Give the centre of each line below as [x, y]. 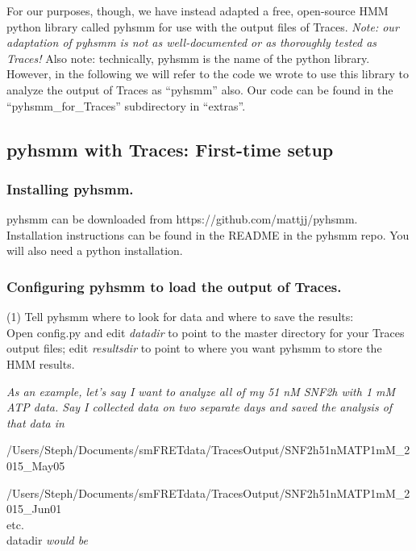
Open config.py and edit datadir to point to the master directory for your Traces [206, 332]
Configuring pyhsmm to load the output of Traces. [174, 286]
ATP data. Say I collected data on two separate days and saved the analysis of [200, 407]
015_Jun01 [34, 509]
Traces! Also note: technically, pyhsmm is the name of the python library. [188, 58]
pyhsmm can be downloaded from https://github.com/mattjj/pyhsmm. [182, 219]
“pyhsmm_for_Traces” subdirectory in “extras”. [126, 105]
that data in [35, 422]
